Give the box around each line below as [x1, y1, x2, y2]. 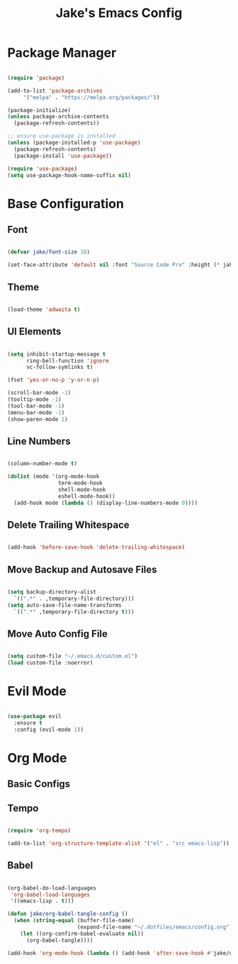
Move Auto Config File [7, 628, 108, 640]
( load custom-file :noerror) [7, 659, 93, 667]
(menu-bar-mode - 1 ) [7, 409, 65, 416]
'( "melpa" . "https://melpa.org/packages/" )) [23, 93, 160, 101]
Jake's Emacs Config [55, 5, 183, 21]
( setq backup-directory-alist [7, 589, 97, 596]
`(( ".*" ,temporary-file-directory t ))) [13, 608, 135, 616]
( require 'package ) [7, 74, 65, 81]
